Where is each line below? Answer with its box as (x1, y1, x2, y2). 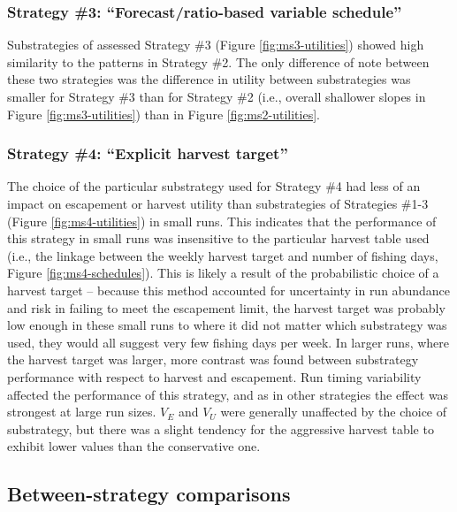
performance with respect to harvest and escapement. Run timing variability (7, 367, 422, 386)
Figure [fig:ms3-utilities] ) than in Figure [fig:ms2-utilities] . (7, 104, 320, 123)
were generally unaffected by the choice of (220, 402, 447, 421)
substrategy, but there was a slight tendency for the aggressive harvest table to (7, 419, 434, 438)
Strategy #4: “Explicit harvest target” (7, 142, 288, 164)
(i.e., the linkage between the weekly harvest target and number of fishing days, (7, 246, 438, 264)
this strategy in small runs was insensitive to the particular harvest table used (7, 229, 430, 248)
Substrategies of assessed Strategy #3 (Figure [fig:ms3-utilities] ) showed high (7, 35, 424, 54)
